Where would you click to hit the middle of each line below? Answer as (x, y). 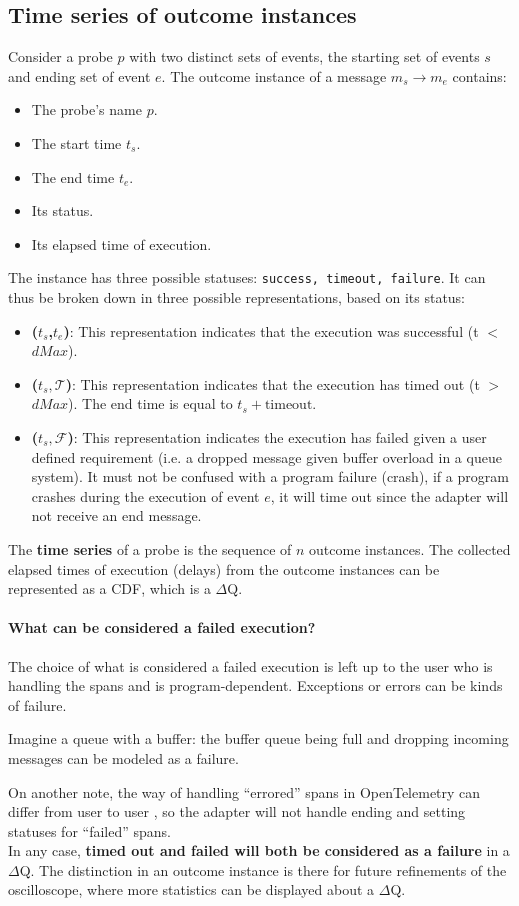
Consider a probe (60, 56)
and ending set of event (79, 75)
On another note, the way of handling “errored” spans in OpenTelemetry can (244, 791)
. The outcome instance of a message (274, 75)
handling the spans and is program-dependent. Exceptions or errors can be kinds (255, 685)
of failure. (37, 704)
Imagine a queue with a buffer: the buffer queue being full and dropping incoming (258, 738)
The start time (76, 142)
